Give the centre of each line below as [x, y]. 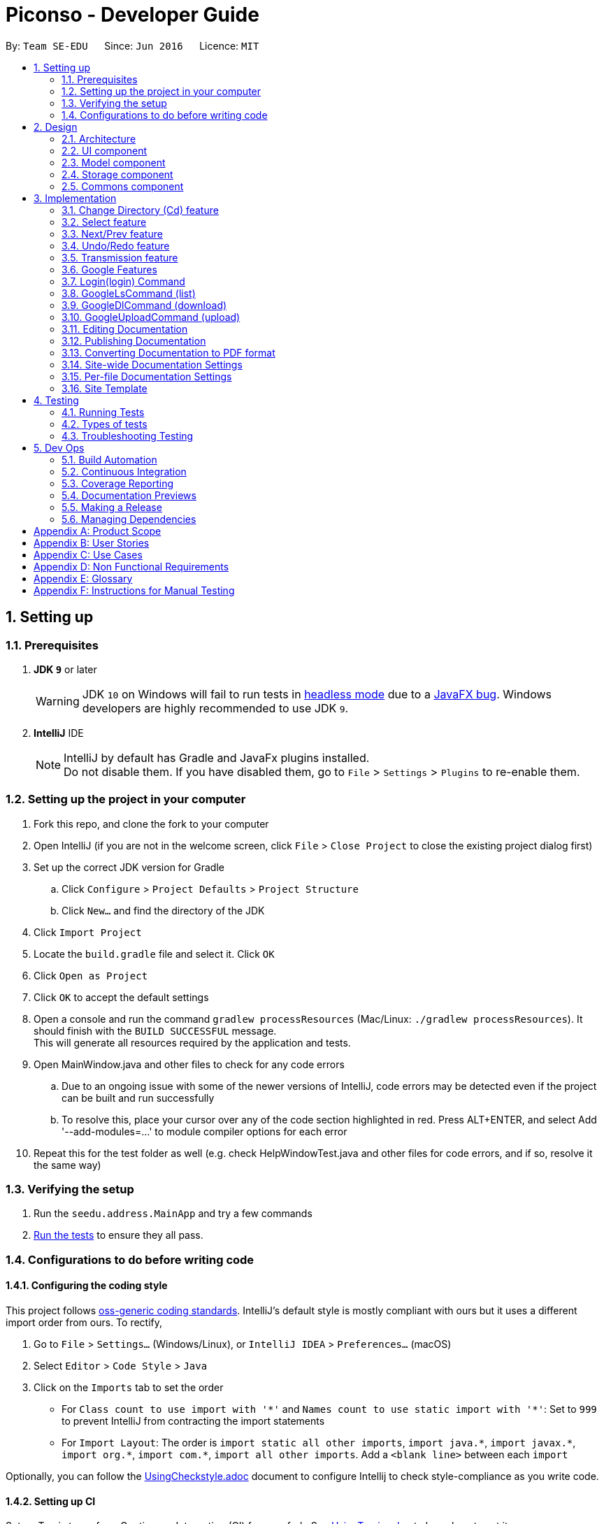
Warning [58, 701]
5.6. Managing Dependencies [129, 519]
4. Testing [56, 400]
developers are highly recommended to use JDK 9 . [215, 708]
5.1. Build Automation [109, 459]
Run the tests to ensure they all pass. [118, 1235]
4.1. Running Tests [103, 412]
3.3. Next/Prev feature [112, 233]
